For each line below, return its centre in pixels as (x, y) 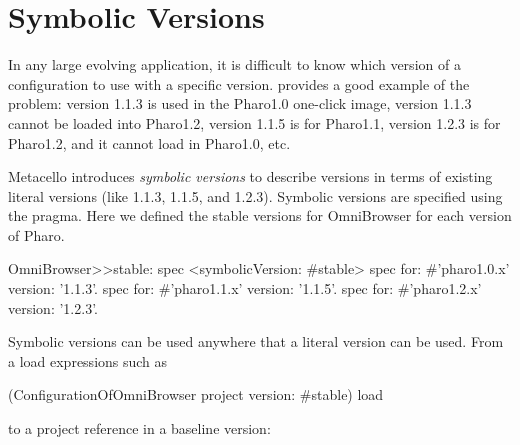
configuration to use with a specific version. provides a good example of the (239, 83)
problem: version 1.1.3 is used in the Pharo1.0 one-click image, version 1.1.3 (240, 103)
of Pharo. (36, 234)
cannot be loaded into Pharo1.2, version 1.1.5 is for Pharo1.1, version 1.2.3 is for (254, 122)
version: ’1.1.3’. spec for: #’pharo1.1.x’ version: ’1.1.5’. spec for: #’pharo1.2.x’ (245, 288)
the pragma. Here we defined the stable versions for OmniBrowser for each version (260, 215)
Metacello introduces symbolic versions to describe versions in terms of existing (250, 176)
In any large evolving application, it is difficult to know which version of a (234, 64)
